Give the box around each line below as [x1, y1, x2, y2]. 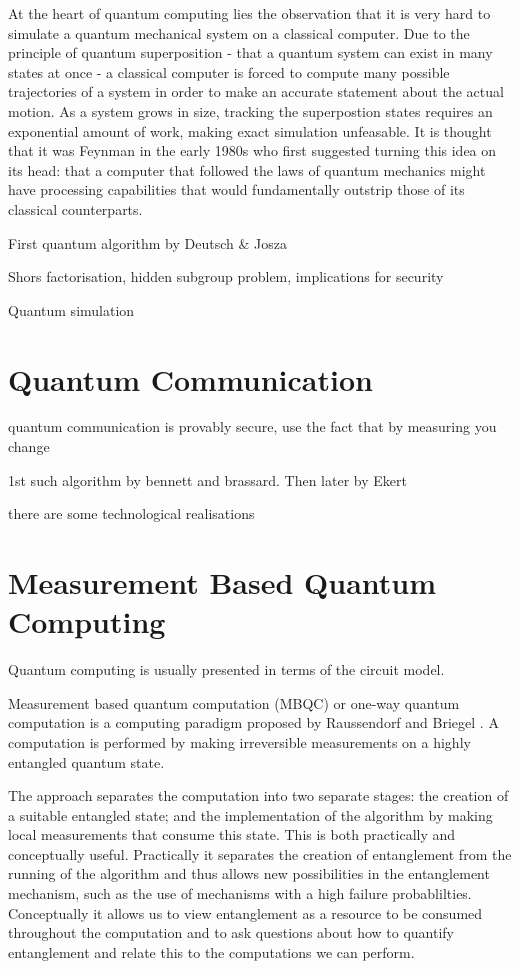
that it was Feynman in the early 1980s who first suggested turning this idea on [8, 140, 497, 161]
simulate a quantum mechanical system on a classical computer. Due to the [8, 22, 470, 43]
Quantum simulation [8, 299, 135, 320]
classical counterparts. [8, 198, 143, 219]
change [8, 436, 50, 457]
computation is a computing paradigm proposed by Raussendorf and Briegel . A [8, 712, 499, 733]
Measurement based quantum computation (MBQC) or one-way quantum [8, 692, 460, 713]
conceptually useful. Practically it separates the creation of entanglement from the [8, 843, 512, 864]
